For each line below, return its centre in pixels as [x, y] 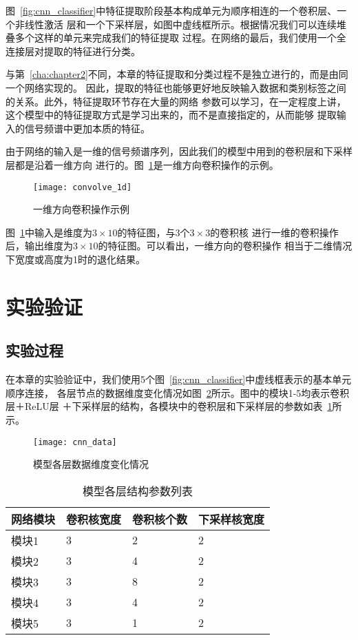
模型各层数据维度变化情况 [91, 464]
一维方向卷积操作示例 [81, 209]
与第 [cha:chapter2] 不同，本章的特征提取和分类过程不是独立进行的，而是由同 [177, 74]
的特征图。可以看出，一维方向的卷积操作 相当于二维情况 [225, 246]
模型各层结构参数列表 [138, 491]
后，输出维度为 [39, 246]
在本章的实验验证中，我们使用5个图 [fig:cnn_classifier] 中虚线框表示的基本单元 [179, 379]
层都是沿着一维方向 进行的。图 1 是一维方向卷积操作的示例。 [142, 164]
